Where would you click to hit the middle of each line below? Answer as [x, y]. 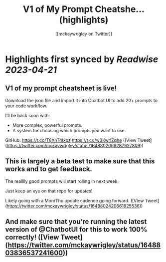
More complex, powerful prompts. [47, 125]
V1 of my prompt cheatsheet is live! [61, 88]
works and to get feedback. [49, 169]
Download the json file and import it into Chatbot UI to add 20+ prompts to [82, 100]
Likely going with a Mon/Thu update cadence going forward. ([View [75, 200]
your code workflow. [26, 106]
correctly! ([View [32, 237]
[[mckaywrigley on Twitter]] [84, 34]
